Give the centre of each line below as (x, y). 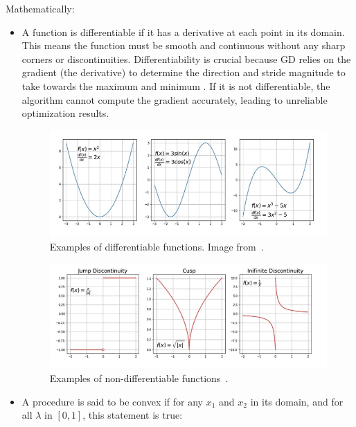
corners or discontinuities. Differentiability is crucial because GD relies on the (186, 58)
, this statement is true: (133, 415)
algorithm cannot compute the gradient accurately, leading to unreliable (175, 99)
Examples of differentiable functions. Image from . (157, 247)
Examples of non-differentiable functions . (139, 378)
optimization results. (65, 113)
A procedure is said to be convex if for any (113, 401)
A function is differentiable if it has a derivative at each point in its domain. (183, 31)
